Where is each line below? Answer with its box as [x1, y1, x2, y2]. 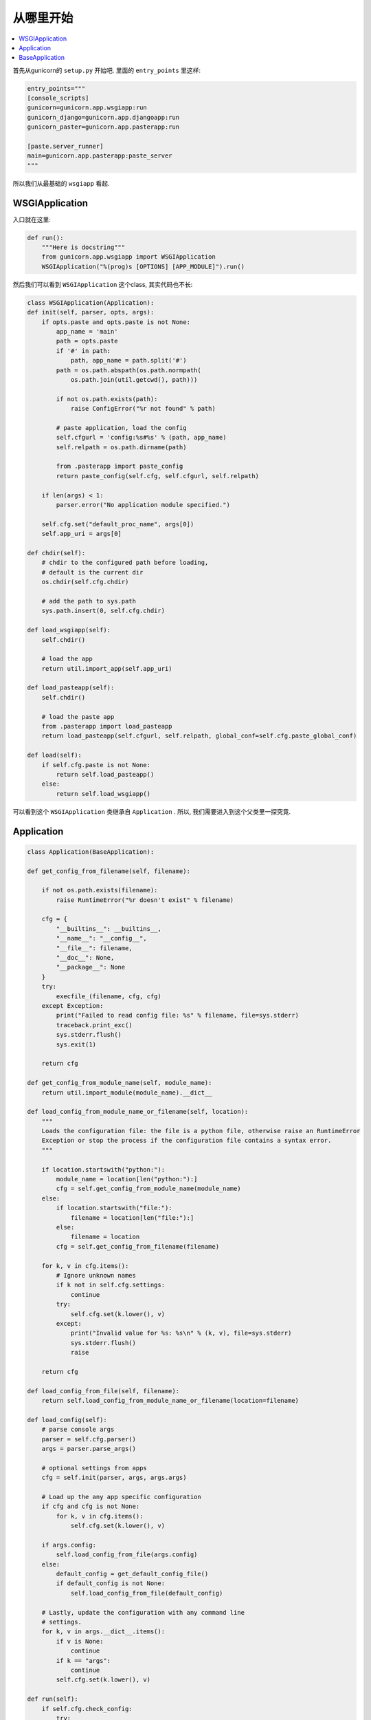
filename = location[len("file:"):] [70, 1214, 194, 1221]
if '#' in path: [56, 347, 111, 354]
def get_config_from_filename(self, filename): [27, 867, 190, 875]
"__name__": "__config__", [56, 934, 147, 943]
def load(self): [27, 751, 82, 760]
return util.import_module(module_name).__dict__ [41, 1088, 212, 1097]
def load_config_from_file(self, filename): [27, 1387, 180, 1395]
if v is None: [56, 1637, 104, 1645]
